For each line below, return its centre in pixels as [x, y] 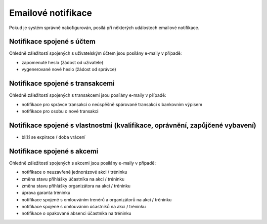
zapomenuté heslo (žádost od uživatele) [63, 62]
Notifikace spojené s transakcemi [62, 84]
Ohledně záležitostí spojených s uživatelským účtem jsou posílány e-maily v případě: [96, 53]
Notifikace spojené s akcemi [54, 151]
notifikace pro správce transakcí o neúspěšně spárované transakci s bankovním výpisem [112, 104]
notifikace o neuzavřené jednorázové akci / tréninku [74, 172]
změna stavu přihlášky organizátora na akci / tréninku [76, 186]
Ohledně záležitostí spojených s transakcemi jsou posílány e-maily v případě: [88, 95]
